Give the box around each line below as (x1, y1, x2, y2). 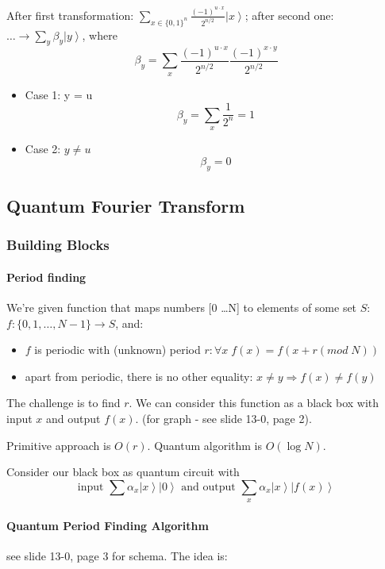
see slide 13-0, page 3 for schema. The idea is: (6, 548, 228, 564)
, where (82, 26, 117, 43)
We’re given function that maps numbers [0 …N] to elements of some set (6, 299, 357, 316)
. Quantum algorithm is (147, 436, 262, 453)
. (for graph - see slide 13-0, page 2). (135, 410, 312, 427)
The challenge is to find (6, 394, 121, 411)
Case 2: (25, 140, 61, 157)
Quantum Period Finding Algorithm (6, 517, 209, 533)
